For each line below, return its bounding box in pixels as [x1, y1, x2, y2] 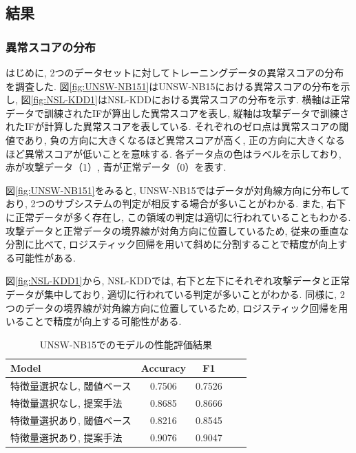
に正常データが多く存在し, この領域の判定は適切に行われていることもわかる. [6, 209, 351, 224]
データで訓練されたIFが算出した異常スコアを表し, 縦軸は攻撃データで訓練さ [6, 105, 349, 120]
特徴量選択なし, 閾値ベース [10, 379, 132, 393]
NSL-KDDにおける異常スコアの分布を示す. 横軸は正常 [107, 92, 350, 107]
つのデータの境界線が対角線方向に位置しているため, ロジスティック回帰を [6, 300, 339, 315]
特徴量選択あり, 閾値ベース [10, 412, 132, 427]
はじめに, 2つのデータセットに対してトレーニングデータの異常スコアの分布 [6, 65, 344, 79]
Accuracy [140, 361, 186, 375]
